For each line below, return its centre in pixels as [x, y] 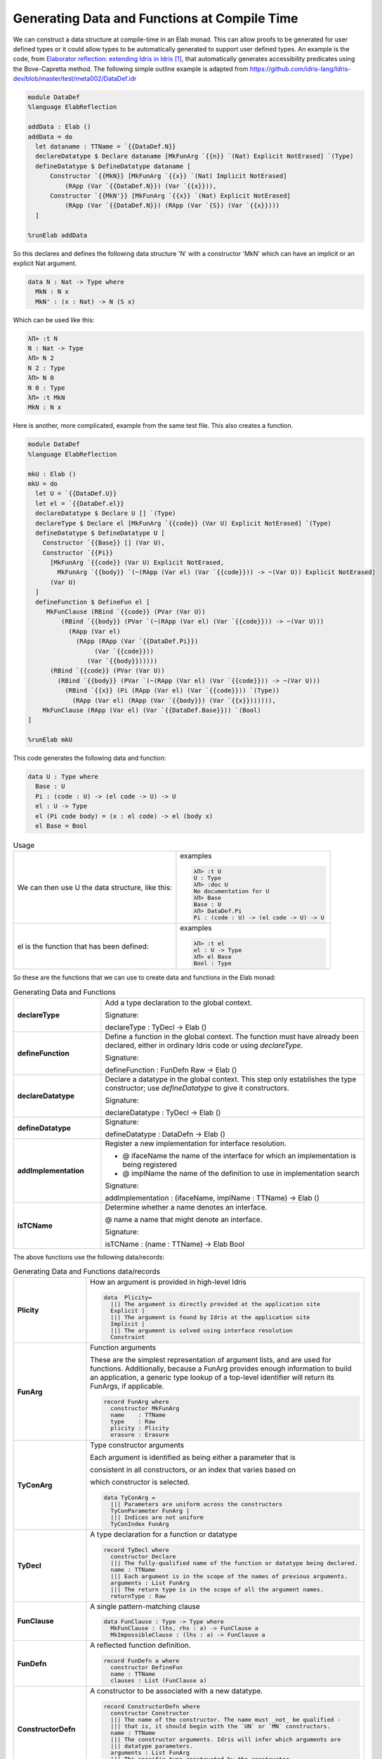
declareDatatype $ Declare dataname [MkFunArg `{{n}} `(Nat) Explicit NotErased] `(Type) [195, 156]
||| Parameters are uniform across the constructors [196, 1504]
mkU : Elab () [52, 474]
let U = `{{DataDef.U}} [76, 494]
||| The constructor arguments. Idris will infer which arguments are [225, 1740]
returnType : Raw [138, 1596]
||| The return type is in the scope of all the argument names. [217, 1589]
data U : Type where [63, 777]
